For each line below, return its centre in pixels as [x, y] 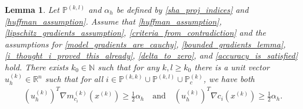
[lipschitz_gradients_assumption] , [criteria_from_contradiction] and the [136, 33]
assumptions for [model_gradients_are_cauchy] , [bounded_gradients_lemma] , [145, 44]
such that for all [74, 79]
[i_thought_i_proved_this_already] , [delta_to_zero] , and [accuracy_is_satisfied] [151, 55]
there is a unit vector [232, 67]
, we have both [229, 79]
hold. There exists [36, 67]
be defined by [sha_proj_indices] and [182, 9]
